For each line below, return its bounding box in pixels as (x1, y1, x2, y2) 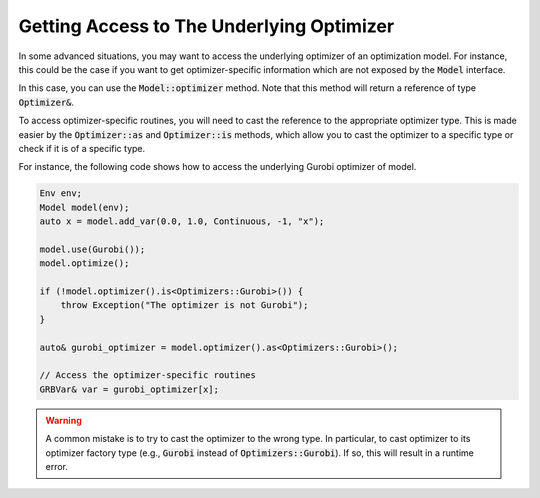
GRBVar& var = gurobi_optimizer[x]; (39, 383, 220, 395)
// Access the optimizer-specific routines (39, 370, 257, 381)
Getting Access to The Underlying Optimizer (18, 15, 395, 37)
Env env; (39, 188, 83, 199)
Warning (45, 414, 82, 426)
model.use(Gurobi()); (39, 243, 146, 255)
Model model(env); (39, 201, 130, 213)
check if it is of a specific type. (18, 142, 146, 154)
